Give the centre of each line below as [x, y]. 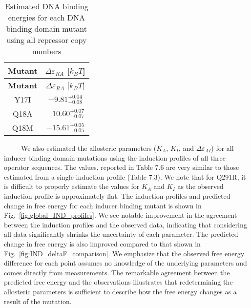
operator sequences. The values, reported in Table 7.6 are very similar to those [122, 167]
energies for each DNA [46, 17]
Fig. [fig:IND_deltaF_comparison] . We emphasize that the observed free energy [124, 253]
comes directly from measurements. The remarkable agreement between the [117, 272]
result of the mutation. [38, 301]
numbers [46, 51]
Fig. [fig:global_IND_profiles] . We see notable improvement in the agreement [121, 215]
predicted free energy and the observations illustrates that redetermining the [118, 282]
